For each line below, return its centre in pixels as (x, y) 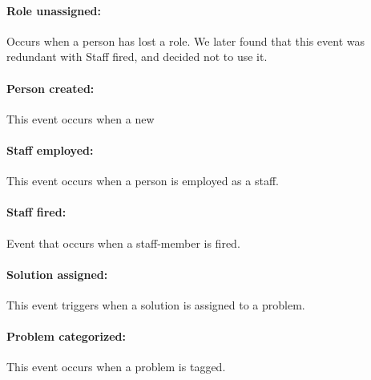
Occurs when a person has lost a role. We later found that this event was (186, 40)
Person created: (50, 88)
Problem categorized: (67, 336)
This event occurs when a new (81, 118)
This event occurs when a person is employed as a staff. (143, 181)
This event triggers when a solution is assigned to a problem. (156, 304)
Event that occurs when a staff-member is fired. (123, 243)
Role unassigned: (54, 10)
